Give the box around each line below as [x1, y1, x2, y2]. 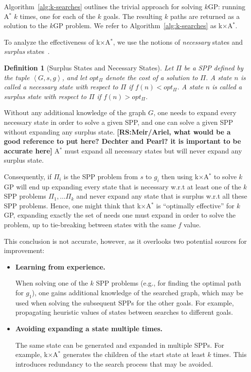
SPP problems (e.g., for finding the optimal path [96, 278, 241, 288]
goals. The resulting [103, 11, 162, 21]
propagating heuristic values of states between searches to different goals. [15, 307, 233, 317]
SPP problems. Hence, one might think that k [4, 200, 141, 210]
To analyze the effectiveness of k [4, 36, 100, 47]
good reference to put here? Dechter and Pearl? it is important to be [4, 136, 241, 146]
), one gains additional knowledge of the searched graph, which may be [32, 287, 243, 298]
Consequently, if [4, 171, 52, 181]
